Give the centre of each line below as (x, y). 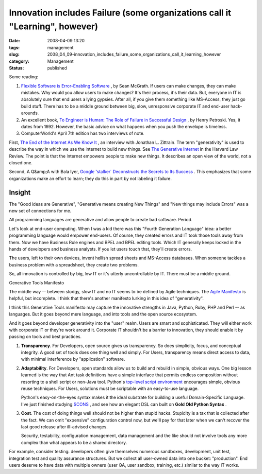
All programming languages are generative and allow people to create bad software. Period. (101, 220)
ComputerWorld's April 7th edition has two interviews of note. (83, 133)
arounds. (30, 113)
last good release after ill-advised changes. (64, 427)
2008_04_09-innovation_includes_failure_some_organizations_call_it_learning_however (134, 54)
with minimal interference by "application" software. (73, 359)
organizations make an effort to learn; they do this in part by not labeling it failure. (90, 178)
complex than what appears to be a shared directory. (74, 442)
